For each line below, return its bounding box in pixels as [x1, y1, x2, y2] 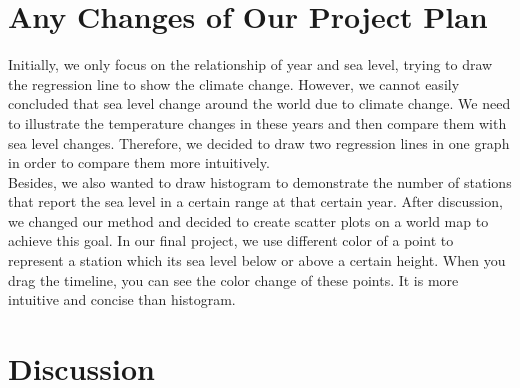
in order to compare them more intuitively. [8, 152, 270, 173]
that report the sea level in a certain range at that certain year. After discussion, [8, 191, 503, 212]
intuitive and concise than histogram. [8, 289, 236, 310]
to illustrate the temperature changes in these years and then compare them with [8, 112, 507, 133]
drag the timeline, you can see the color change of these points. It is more [8, 269, 459, 290]
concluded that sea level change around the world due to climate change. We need [8, 93, 511, 114]
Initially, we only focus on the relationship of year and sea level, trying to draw [8, 54, 493, 75]
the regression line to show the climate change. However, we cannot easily [8, 73, 460, 94]
